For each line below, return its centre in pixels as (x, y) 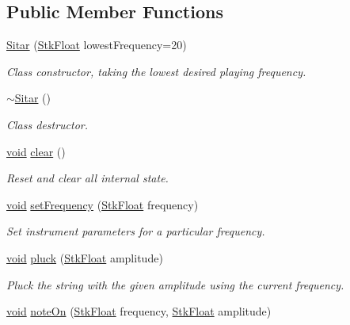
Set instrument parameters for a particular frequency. (136, 231)
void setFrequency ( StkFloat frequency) (103, 204)
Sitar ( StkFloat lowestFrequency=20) (97, 45)
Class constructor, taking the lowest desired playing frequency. (156, 71)
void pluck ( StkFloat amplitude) (85, 257)
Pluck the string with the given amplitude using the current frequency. (175, 284)
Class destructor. (48, 124)
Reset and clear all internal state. (87, 178)
